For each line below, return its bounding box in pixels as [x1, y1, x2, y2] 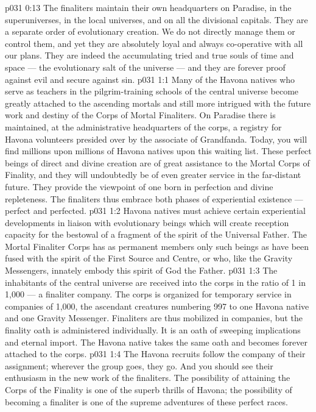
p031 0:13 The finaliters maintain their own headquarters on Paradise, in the [5, 1, 292, 13]
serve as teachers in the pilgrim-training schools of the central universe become [5, 85, 299, 98]
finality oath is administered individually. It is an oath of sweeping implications [5, 324, 301, 336]
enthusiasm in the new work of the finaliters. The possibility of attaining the [5, 371, 290, 384]
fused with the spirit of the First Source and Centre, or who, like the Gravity [5, 252, 293, 265]
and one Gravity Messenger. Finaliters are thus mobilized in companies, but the [5, 311, 303, 324]
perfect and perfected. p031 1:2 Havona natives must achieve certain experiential [5, 204, 306, 217]
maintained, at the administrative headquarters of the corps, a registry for [5, 120, 282, 133]
